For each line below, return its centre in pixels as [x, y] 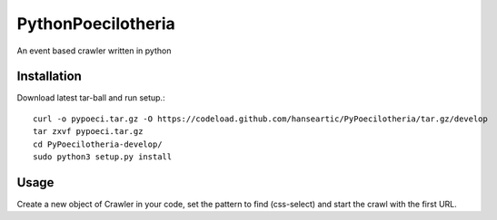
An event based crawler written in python [94, 51]
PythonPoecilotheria [96, 24]
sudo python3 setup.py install [103, 157]
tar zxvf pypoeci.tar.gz [88, 132]
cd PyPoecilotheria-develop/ [98, 144]
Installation [49, 77]
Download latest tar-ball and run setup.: [91, 98]
